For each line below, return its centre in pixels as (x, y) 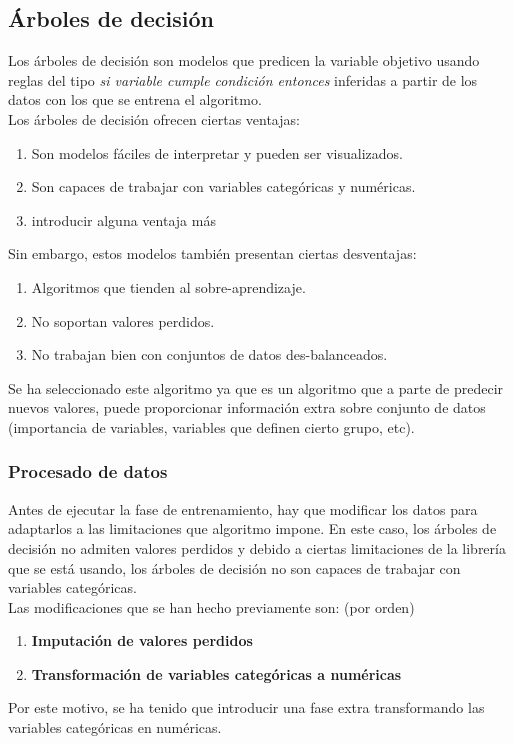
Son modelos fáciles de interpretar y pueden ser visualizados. (217, 152)
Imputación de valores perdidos (142, 640)
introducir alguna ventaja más (123, 219)
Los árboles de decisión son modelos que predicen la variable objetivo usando (244, 60)
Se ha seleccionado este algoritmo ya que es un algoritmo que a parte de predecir (256, 387)
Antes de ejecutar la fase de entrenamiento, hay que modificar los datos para (243, 508)
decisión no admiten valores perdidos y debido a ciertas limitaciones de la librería (257, 547)
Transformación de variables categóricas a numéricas (216, 673)
